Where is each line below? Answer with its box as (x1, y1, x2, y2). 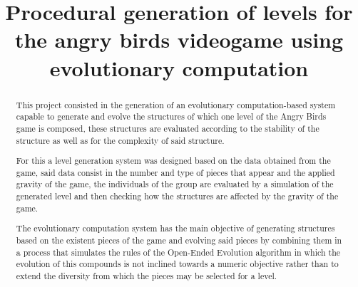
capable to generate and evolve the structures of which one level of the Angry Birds (16, 110, 327, 122)
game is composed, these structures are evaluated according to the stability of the (16, 122, 319, 134)
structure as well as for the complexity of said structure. (16, 134, 225, 146)
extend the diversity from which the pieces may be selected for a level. (16, 269, 277, 281)
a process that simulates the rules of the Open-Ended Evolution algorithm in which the (16, 246, 341, 258)
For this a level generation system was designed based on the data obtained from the (16, 155, 331, 167)
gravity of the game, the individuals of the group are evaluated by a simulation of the (16, 178, 334, 190)
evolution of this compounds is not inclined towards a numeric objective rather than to (16, 258, 339, 270)
